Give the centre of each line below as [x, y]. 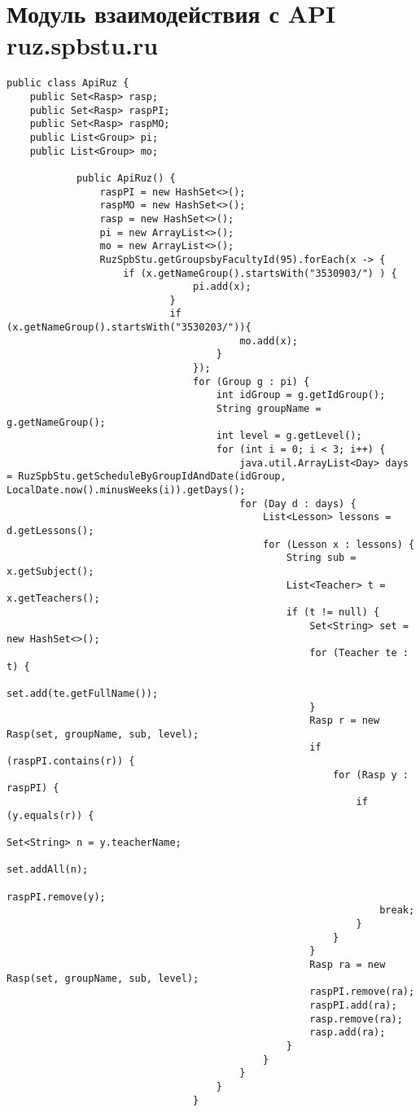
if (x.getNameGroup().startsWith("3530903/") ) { [260, 273]
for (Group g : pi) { [252, 381]
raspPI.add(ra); [353, 1005]
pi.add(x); [222, 287]
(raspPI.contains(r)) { [71, 762]
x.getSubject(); [50, 571]
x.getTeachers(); [53, 599]
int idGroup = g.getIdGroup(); [301, 395]
